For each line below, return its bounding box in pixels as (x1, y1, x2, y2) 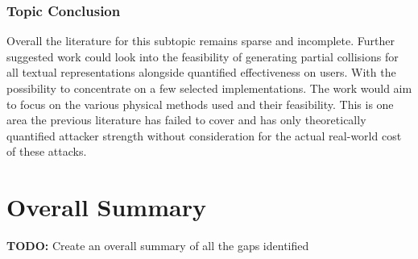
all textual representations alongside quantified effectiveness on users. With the (6, 64, 396, 81)
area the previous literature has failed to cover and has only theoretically (6, 111, 366, 128)
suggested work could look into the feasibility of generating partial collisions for (6, 48, 399, 65)
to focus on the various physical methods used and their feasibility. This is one (6, 95, 394, 112)
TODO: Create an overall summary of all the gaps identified (6, 237, 309, 254)
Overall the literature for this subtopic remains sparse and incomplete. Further (6, 32, 395, 49)
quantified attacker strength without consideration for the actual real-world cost (6, 127, 402, 144)
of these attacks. (6, 143, 87, 160)
